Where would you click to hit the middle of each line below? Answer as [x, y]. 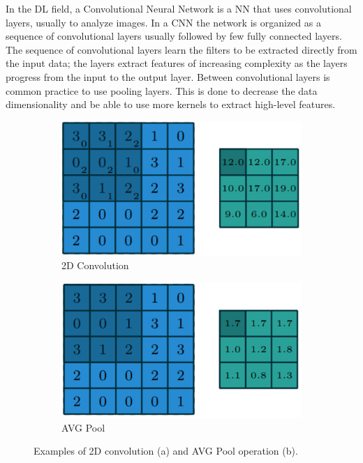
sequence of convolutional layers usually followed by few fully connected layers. [174, 36]
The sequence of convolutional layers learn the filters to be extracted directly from [181, 49]
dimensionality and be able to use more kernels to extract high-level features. [171, 104]
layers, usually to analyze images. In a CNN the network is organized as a [163, 22]
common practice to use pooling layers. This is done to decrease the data [162, 90]
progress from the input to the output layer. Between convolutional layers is [168, 76]
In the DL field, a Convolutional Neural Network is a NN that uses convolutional [179, 8]
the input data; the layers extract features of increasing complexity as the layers [177, 63]
